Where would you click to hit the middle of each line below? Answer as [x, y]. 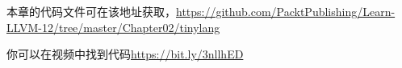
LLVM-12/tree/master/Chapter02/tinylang [113, 27]
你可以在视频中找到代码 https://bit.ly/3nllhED [125, 54]
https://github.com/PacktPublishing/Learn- [286, 11]
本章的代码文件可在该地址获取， [91, 11]
